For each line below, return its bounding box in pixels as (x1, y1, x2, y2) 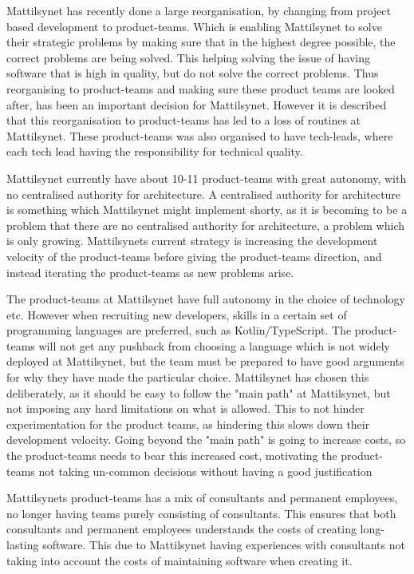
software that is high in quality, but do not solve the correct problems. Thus (6, 65, 379, 81)
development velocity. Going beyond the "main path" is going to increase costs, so (6, 431, 406, 448)
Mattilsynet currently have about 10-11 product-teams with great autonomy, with (6, 169, 407, 186)
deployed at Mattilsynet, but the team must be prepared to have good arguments (6, 353, 404, 370)
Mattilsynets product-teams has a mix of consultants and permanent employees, (6, 489, 398, 506)
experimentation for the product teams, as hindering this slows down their (6, 415, 370, 432)
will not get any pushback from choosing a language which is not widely (38, 337, 390, 354)
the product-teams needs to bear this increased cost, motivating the (6, 447, 337, 464)
